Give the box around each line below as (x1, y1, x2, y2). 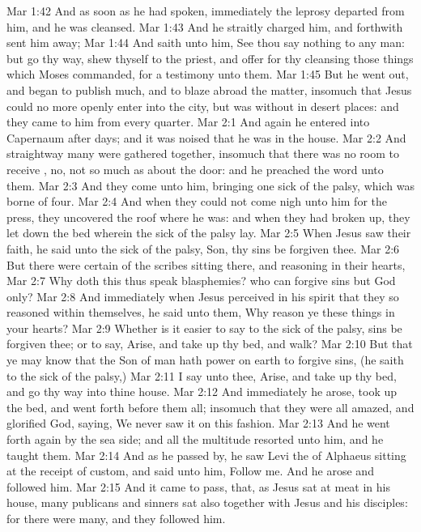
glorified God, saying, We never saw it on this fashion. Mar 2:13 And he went (6, 415, 390, 432)
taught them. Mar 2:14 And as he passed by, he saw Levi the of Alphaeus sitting (6, 446, 406, 463)
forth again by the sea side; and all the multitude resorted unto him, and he (6, 431, 384, 448)
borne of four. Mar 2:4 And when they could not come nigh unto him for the (6, 193, 387, 210)
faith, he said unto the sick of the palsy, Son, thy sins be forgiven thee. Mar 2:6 (6, 240, 400, 257)
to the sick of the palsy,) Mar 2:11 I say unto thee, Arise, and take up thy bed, (6, 367, 397, 384)
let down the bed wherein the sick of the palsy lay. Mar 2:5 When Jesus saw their (6, 224, 411, 241)
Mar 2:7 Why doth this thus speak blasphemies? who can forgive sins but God (6, 272, 396, 289)
